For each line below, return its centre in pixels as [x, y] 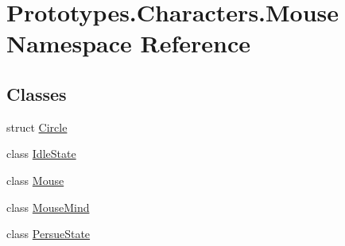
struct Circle [37, 127]
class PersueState [48, 234]
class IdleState [41, 154]
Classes [37, 93]
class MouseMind [48, 207]
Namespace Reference [128, 43]
